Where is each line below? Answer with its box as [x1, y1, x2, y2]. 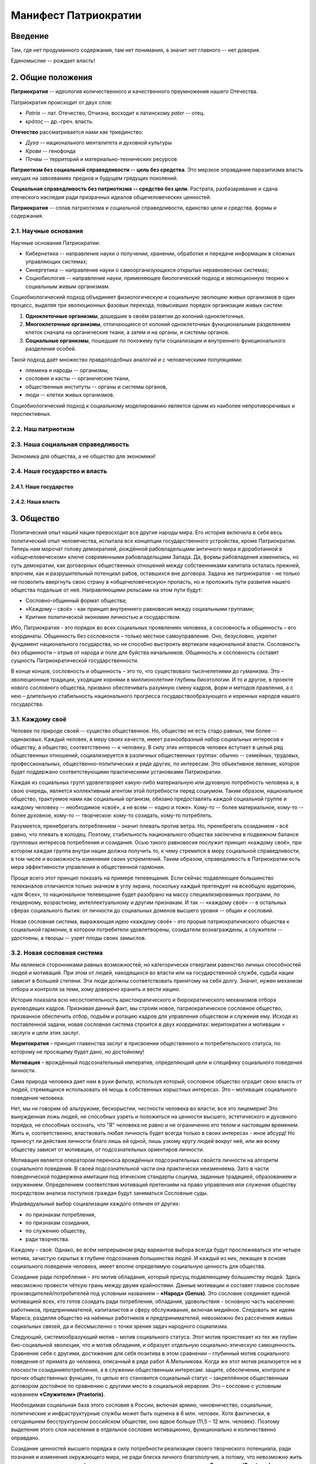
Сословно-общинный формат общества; [25, 597, 127, 604]
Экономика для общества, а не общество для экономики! [11, 453, 156, 460]
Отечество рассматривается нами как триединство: [11, 128, 143, 135]
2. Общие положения [11, 73, 93, 83]
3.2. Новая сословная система [11, 949, 103, 957]
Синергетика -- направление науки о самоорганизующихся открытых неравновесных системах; [25, 266, 269, 273]
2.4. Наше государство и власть [11, 467, 108, 476]
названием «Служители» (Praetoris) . [11, 1391, 105, 1398]
